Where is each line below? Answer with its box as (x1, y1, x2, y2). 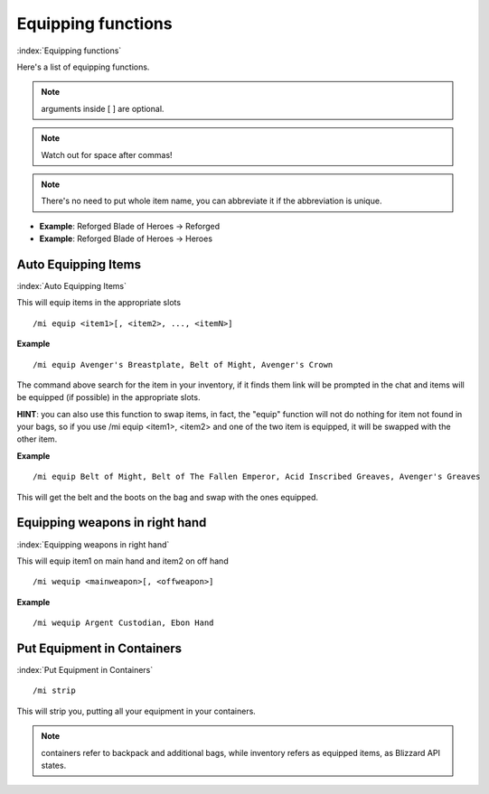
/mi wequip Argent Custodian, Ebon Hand (33, 618, 214, 628)
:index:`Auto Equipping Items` (16, 280, 127, 291)
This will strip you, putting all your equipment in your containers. (16, 705, 257, 716)
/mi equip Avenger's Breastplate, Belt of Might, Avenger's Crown (33, 360, 334, 369)
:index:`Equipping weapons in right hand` (16, 538, 170, 550)
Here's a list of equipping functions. (16, 61, 150, 72)
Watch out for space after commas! (41, 149, 173, 160)
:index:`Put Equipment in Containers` (16, 665, 154, 676)
